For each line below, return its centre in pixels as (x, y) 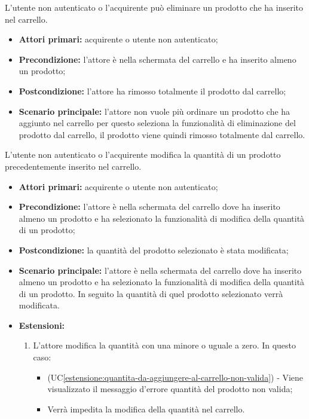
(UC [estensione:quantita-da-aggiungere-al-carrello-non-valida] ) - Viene (175, 377)
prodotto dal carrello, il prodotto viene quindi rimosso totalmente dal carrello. (162, 134)
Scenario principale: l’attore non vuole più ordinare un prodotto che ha (154, 111)
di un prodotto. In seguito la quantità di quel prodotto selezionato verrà (151, 293)
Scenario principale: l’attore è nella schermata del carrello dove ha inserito (160, 270)
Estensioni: (42, 325)
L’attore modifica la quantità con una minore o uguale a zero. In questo (165, 345)
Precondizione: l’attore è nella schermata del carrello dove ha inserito (149, 207)
